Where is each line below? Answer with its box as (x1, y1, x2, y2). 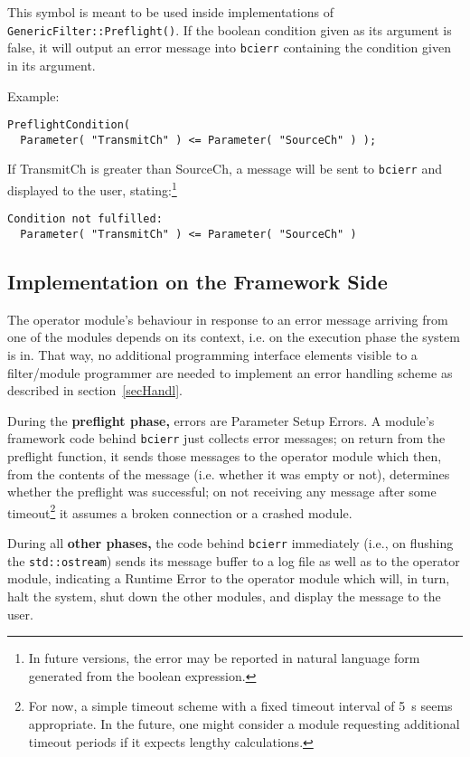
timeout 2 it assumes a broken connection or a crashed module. (7, 500, 352, 522)
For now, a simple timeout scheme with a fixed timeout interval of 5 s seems (28, 696, 453, 715)
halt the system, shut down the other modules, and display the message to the (7, 586, 441, 605)
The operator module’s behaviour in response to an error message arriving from (7, 309, 448, 328)
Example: (7, 86, 60, 105)
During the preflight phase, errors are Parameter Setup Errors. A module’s (7, 411, 435, 430)
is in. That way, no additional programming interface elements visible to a (7, 345, 418, 364)
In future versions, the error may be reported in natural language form (28, 648, 420, 667)
